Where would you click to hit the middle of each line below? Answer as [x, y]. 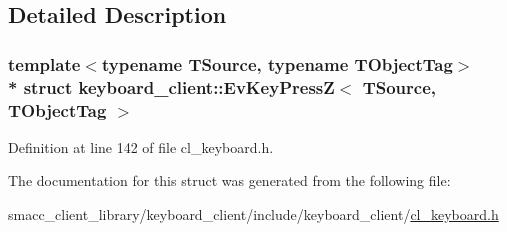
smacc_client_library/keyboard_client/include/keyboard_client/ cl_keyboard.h [253, 214]
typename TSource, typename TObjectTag [277, 63]
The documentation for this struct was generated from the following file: [229, 180]
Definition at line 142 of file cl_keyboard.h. [141, 146]
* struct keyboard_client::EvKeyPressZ [171, 86]
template [44, 63]
